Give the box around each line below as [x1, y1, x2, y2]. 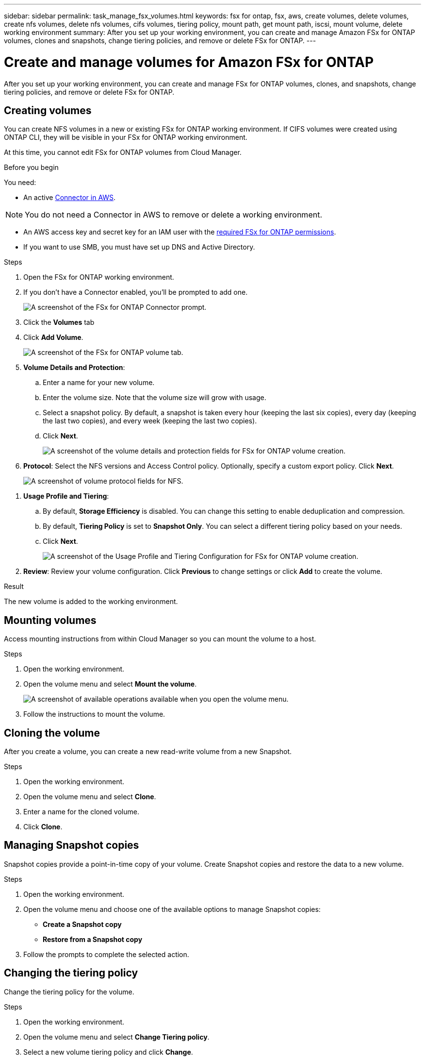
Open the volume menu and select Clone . [23, 792, 156, 801]
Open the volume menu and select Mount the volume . [23, 680, 197, 689]
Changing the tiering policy [4, 967, 138, 979]
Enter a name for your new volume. [43, 378, 155, 387]
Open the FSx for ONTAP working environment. [23, 273, 174, 282]
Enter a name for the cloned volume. [23, 808, 139, 816]
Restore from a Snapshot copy [43, 935, 143, 943]
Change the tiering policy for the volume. [4, 987, 134, 996]
